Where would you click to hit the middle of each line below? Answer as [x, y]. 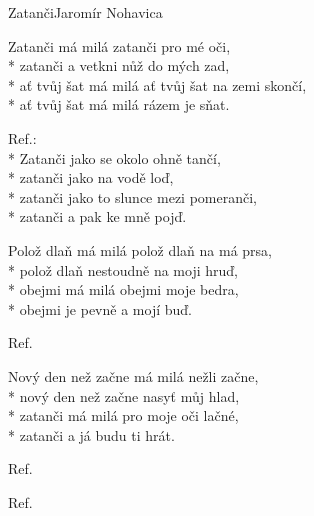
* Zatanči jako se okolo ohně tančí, [114, 157]
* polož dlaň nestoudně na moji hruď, [123, 269]
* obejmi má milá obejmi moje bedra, [123, 289]
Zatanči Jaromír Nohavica [85, 12]
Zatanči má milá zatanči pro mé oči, [119, 45]
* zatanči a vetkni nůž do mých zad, [119, 65]
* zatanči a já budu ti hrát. [91, 434]
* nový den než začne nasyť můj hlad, [124, 395]
